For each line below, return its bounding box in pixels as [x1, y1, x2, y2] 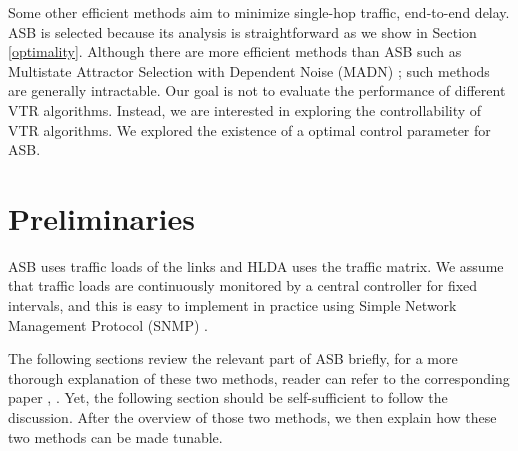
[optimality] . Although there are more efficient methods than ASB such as [8, 41, 462, 62]
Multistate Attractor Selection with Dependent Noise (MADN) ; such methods [8, 60, 490, 81]
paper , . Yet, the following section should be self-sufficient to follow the [8, 387, 448, 408]
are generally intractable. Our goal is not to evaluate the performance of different [8, 80, 506, 101]
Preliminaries [8, 197, 195, 238]
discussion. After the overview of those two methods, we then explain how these [8, 407, 497, 428]
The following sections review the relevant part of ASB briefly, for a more [8, 348, 458, 369]
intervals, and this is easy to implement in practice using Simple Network [8, 295, 457, 316]
